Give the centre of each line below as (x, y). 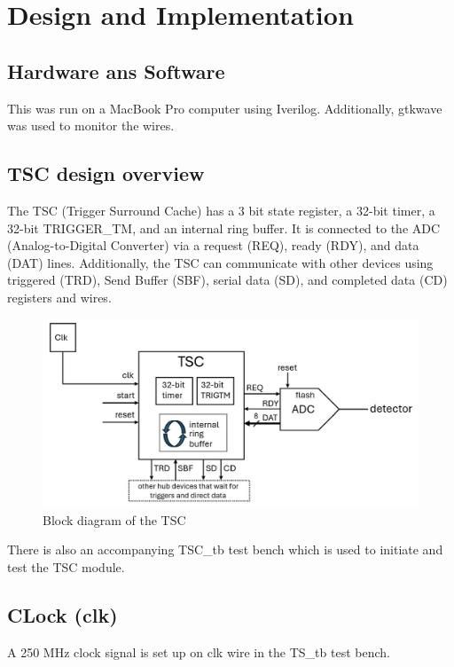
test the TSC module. (66, 566)
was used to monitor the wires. (91, 126)
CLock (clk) (63, 614)
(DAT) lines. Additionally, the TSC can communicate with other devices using (220, 262)
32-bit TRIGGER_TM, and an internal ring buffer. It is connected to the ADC (224, 228)
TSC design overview (106, 173)
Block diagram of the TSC (114, 519)
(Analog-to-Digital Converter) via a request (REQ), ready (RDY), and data (213, 245)
